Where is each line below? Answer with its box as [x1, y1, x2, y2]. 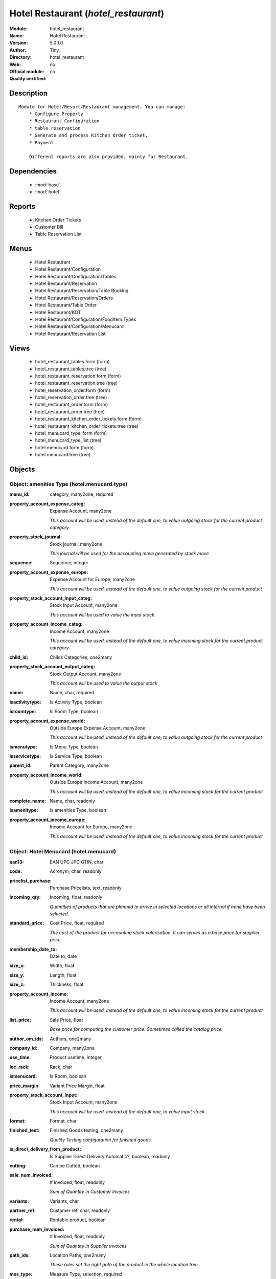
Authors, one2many [50, 1035, 91, 1042]
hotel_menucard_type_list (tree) [35, 437, 102, 444]
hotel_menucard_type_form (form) [35, 430, 107, 436]
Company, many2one [50, 1045, 95, 1051]
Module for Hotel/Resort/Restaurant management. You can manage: [18, 104, 186, 109]
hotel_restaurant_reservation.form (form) [35, 372, 121, 379]
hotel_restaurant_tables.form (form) [35, 359, 110, 365]
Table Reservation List [35, 231, 82, 237]
